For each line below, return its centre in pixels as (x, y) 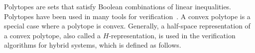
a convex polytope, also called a (53, 35)
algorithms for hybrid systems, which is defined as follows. (93, 45)
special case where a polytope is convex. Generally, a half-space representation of (127, 26)
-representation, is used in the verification (172, 35)
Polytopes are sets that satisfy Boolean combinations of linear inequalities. (118, 6)
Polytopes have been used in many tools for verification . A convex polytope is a (127, 16)
